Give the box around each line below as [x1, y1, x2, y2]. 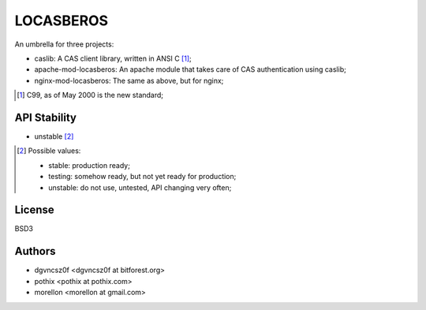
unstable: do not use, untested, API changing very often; [48, 182, 232, 192]
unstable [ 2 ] [34, 132, 74, 141]
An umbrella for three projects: [14, 39, 114, 49]
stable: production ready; [48, 160, 130, 170]
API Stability [14, 110, 77, 124]
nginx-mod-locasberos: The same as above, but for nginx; [34, 76, 224, 85]
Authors [14, 245, 56, 258]
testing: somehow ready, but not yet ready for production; [48, 172, 237, 181]
